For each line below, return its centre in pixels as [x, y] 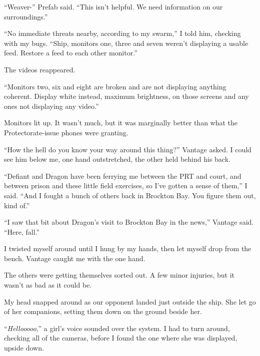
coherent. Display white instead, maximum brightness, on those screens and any [126, 96]
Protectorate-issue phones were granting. [66, 132]
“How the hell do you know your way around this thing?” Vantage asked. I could [128, 149]
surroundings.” [26, 16]
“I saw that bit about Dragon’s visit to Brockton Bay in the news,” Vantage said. [129, 222]
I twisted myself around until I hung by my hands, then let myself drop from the [128, 248]
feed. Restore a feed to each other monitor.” [71, 53]
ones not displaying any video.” [51, 106]
